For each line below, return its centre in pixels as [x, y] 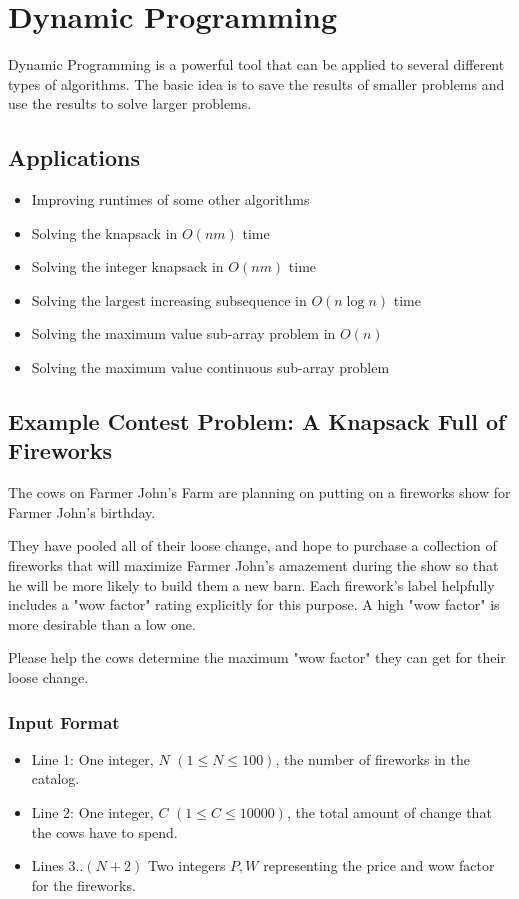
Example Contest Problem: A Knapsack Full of [257, 421]
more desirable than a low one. [102, 623]
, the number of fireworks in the [373, 758]
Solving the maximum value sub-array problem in [183, 333]
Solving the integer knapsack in [127, 266]
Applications [74, 157]
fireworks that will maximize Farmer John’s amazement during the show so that [253, 565]
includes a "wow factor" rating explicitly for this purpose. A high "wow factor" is [254, 604]
